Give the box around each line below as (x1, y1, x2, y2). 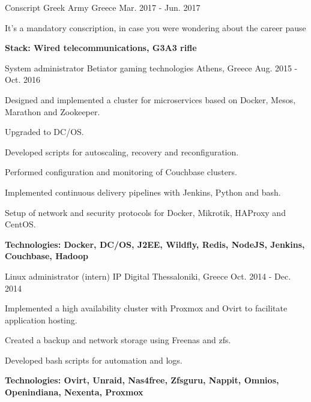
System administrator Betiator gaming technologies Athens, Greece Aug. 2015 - (5, 61, 298, 74)
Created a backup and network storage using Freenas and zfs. (5, 334, 231, 346)
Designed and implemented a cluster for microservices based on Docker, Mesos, (5, 93, 296, 106)
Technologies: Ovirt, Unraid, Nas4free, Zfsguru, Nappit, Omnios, (5, 374, 279, 386)
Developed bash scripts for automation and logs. (5, 353, 183, 366)
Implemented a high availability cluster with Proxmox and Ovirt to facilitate (5, 302, 288, 314)
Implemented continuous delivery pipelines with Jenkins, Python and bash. (5, 185, 281, 198)
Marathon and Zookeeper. (5, 105, 100, 118)
